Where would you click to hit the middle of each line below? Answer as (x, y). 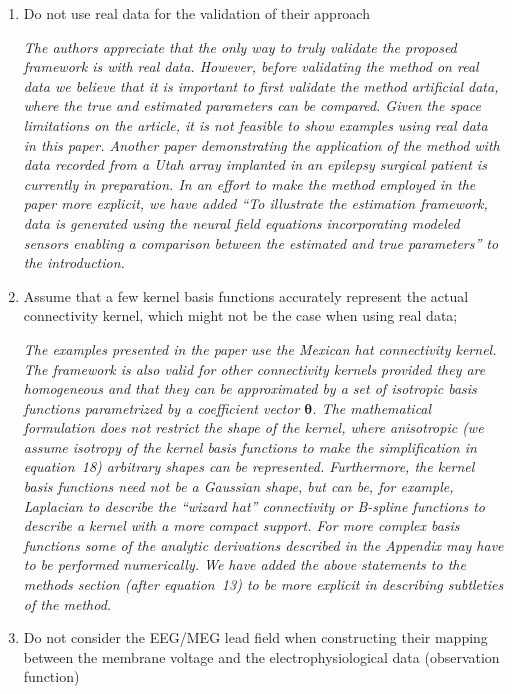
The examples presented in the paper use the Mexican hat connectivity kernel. (260, 348)
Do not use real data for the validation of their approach (196, 13)
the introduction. (74, 262)
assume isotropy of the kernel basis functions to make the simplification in (250, 446)
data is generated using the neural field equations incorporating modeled (241, 222)
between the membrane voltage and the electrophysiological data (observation (261, 656)
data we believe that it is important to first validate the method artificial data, (261, 85)
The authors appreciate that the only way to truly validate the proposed (240, 46)
